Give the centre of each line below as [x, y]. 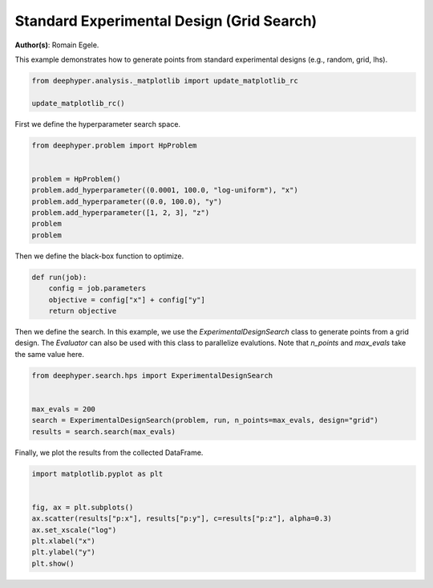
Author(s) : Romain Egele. [57, 45]
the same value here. [49, 354]
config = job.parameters [97, 288]
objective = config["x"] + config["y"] [127, 300]
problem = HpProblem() [76, 179]
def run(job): [59, 277]
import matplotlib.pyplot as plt [97, 474]
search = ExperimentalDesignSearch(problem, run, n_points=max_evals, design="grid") [205, 420]
